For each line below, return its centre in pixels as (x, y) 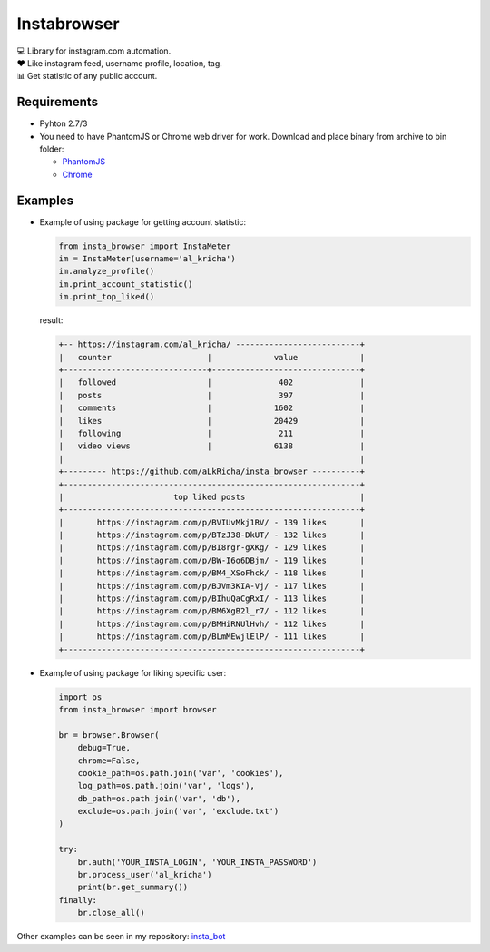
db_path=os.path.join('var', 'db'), (159, 798)
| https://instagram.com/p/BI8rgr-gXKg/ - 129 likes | (212, 548)
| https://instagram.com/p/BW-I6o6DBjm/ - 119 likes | (212, 560)
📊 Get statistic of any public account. (87, 76)
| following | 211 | (212, 433)
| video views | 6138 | (212, 446)
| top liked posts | (212, 496)
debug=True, (104, 748)
